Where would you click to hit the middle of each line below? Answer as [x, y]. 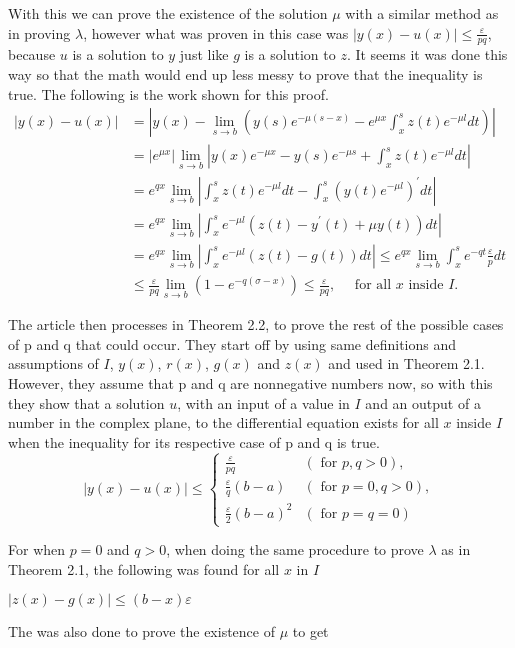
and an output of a [423, 402]
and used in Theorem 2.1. [406, 363]
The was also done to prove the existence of [141, 631]
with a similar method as [422, 13]
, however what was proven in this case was [216, 32]
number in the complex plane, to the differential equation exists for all [223, 422]
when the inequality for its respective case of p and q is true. [194, 441]
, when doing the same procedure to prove [295, 549]
